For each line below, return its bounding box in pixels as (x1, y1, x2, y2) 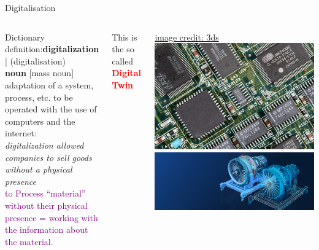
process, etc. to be (5, 90, 73, 103)
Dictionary (5, 30, 45, 43)
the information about (5, 223, 88, 236)
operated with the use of (5, 103, 97, 115)
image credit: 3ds (155, 30, 219, 43)
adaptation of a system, (5, 78, 94, 91)
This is (112, 30, 137, 43)
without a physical (5, 163, 72, 176)
